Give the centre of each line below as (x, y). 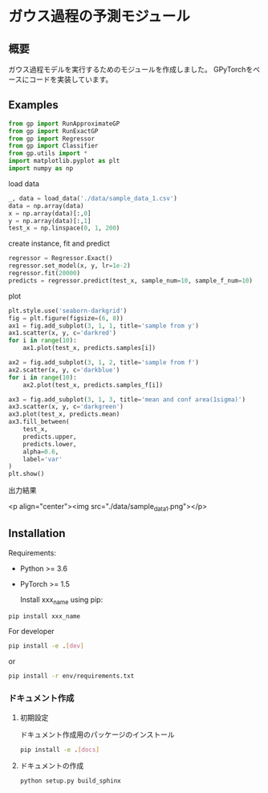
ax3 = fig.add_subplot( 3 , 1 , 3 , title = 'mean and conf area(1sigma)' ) (127, 399)
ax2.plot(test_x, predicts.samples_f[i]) (93, 385)
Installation (37, 533)
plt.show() (26, 474)
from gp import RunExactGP (53, 131)
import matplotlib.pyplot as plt (64, 161)
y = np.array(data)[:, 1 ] (50, 221)
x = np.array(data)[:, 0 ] (50, 213)
